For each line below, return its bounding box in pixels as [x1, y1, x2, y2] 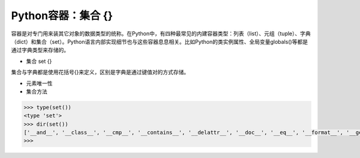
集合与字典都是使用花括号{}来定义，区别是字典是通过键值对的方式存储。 [11, 69, 189, 76]
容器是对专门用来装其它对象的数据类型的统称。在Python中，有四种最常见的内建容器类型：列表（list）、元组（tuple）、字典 [11, 30, 311, 37]
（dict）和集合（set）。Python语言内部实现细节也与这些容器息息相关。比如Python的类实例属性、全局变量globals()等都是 [11, 38, 308, 45]
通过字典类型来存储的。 [11, 47, 69, 54]
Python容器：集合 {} [11, 9, 113, 22]
